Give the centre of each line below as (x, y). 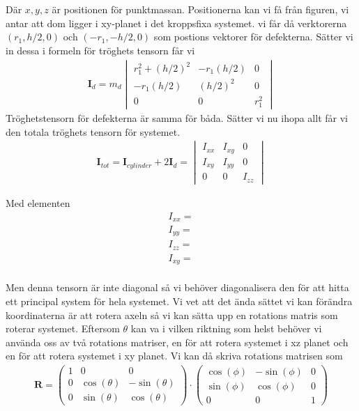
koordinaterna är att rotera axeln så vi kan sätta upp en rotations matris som (172, 315)
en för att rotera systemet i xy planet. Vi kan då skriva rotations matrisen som (174, 356)
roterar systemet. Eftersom (63, 328)
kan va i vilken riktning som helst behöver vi (226, 328)
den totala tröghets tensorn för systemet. (93, 131)
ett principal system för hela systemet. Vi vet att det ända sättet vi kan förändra (179, 301)
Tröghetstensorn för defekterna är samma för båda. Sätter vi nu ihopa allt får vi (177, 118)
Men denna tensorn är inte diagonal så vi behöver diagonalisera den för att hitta (177, 287)
